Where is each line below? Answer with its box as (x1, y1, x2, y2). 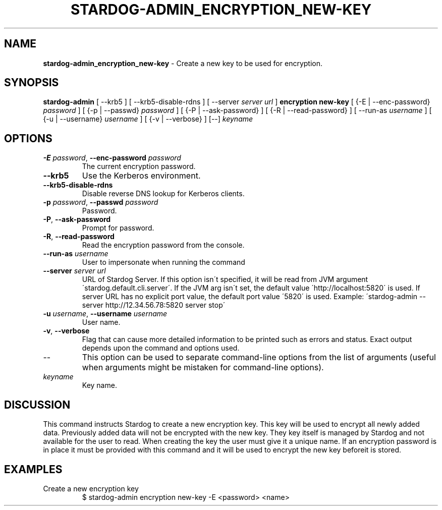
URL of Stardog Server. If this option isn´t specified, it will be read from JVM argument (82, 275, 368, 284)
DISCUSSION (4, 398, 71, 411)
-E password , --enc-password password (43, 153, 181, 162)
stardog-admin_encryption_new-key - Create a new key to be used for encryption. (43, 59, 323, 68)
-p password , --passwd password (43, 198, 158, 207)
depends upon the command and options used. (82, 344, 240, 353)
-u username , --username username (43, 309, 168, 318)
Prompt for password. (82, 223, 154, 233)
